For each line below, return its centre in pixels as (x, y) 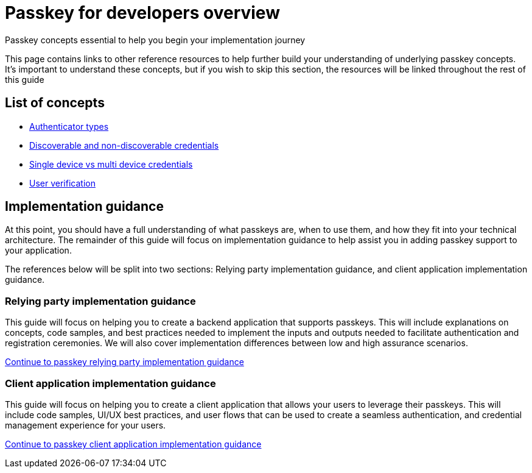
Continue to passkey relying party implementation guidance (124, 362)
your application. (38, 251)
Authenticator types (69, 126)
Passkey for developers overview (142, 13)
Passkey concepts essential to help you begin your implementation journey (155, 40)
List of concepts (55, 103)
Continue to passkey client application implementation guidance (133, 444)
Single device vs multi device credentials (111, 164)
